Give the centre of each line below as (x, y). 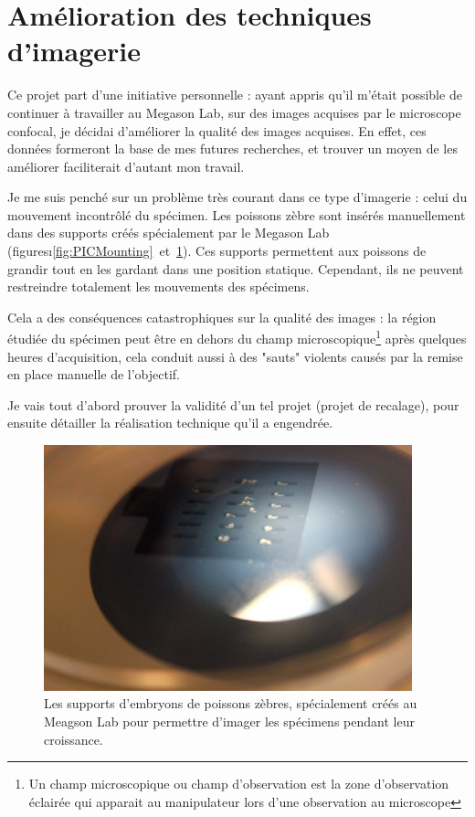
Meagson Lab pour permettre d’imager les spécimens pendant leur (229, 721)
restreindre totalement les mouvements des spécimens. (158, 286)
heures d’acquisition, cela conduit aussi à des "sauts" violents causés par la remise (235, 356)
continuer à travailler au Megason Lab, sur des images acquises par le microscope (234, 112)
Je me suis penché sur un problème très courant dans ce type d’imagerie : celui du (237, 197)
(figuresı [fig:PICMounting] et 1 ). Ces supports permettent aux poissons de (217, 251)
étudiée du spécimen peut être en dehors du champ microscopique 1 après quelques (237, 337)
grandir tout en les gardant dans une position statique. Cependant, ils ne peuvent (236, 268)
